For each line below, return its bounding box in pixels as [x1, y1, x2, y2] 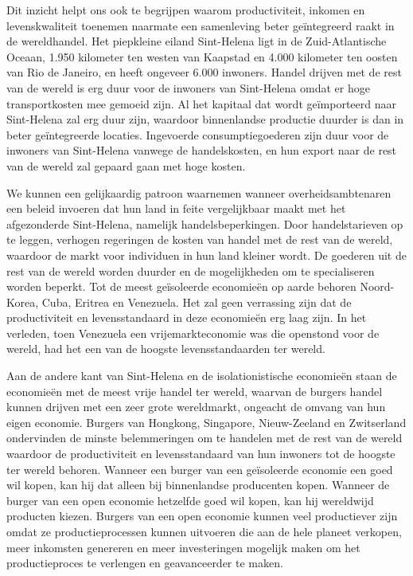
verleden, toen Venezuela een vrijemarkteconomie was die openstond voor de [6, 324, 380, 341]
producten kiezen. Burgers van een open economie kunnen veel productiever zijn [6, 507, 398, 524]
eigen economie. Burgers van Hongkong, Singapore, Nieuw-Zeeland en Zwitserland [6, 413, 407, 430]
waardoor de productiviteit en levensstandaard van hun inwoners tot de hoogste [6, 445, 395, 462]
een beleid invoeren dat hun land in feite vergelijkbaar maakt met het [6, 200, 346, 217]
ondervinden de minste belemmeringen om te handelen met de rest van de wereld [6, 429, 403, 446]
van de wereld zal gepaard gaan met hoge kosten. [6, 157, 246, 174]
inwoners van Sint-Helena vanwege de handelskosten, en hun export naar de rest [6, 142, 397, 159]
